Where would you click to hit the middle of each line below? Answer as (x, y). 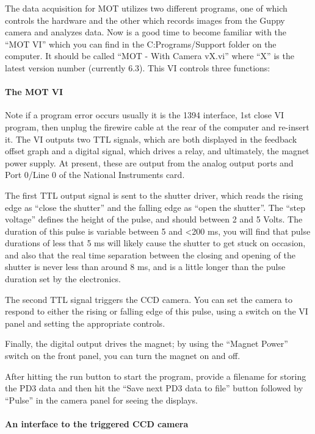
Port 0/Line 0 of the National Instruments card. (95, 175)
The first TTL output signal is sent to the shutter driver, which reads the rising (154, 195)
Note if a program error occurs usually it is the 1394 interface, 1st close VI (145, 115)
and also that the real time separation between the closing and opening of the (150, 254)
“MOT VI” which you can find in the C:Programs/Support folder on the (141, 44)
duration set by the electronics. (63, 279)
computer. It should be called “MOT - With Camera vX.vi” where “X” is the (150, 56)
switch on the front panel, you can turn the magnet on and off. (123, 356)
